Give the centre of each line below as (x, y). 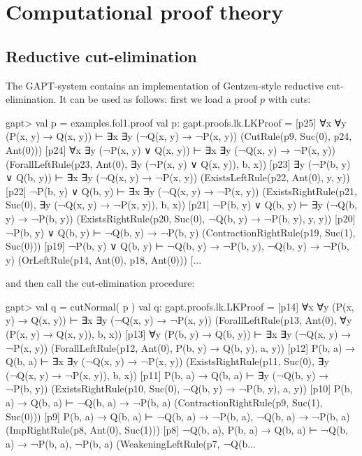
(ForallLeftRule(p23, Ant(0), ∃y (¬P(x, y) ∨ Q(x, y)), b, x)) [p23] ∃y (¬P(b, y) (178, 163)
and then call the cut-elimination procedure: (100, 283)
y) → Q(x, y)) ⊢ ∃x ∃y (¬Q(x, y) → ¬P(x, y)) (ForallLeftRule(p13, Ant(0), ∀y (179, 320)
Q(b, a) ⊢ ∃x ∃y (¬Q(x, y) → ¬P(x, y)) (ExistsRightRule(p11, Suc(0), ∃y (167, 361)
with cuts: (289, 99)
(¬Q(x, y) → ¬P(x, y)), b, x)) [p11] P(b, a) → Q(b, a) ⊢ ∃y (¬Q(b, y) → (167, 375)
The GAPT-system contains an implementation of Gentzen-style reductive (165, 85)
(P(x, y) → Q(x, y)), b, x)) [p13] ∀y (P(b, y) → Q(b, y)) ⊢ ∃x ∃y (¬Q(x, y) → (179, 334)
